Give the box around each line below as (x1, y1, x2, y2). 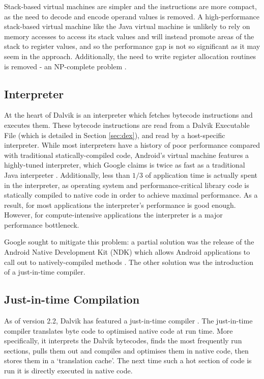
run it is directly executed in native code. (4, 365, 133, 376)
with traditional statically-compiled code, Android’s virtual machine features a (4, 149, 249, 160)
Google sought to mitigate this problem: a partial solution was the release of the (4, 236, 254, 247)
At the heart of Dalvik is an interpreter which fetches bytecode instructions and (4, 110, 253, 120)
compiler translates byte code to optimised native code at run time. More (4, 325, 233, 336)
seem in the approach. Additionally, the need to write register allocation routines (4, 50, 256, 61)
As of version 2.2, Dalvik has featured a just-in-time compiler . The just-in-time (4, 315, 253, 326)
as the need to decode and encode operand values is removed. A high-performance (4, 11, 260, 21)
